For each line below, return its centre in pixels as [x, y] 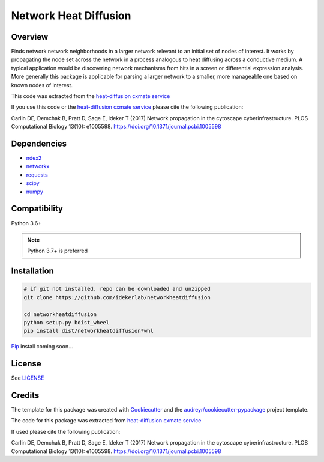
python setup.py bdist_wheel [67, 322]
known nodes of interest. [42, 85]
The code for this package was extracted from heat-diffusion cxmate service [106, 421]
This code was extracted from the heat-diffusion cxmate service [91, 96]
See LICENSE [28, 378]
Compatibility [37, 209]
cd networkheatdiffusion [60, 314]
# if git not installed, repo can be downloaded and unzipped [117, 289]
